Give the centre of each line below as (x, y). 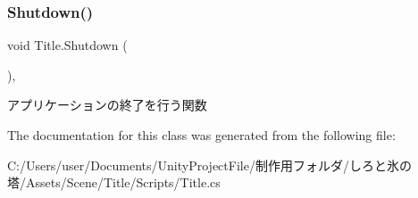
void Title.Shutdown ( (67, 45)
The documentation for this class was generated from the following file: (201, 135)
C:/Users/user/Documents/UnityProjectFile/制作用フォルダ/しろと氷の (209, 165)
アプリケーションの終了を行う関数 (107, 105)
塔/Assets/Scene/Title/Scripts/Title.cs (114, 182)
